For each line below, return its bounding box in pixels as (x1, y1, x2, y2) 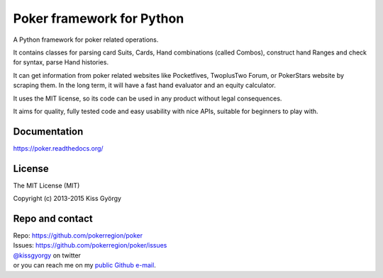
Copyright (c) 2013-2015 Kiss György (13, 195, 122, 203)
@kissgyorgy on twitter (13, 251, 82, 260)
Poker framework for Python (13, 11, 184, 26)
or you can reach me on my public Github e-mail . (13, 261, 156, 270)
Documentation (13, 125, 84, 137)
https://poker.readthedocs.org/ (13, 144, 104, 152)
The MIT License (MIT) (13, 181, 80, 190)
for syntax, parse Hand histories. (13, 58, 109, 66)
